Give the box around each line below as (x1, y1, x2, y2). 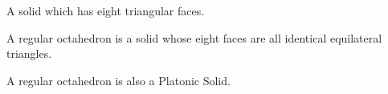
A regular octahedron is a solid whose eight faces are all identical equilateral (6, 29, 382, 46)
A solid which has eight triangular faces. (6, 2, 205, 18)
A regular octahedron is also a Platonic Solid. (6, 72, 231, 88)
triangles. (6, 45, 52, 62)
